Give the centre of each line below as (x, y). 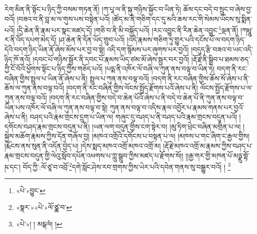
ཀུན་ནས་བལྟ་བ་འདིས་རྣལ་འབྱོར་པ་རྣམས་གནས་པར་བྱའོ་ (177, 107)
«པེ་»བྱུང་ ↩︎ (31, 190)
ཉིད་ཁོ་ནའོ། (18, 59)
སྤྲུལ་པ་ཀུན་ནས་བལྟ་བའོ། (119, 78)
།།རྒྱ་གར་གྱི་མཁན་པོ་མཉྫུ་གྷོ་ (218, 155)
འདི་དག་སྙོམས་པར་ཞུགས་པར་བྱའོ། (148, 49)
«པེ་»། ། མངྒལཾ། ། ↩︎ (39, 223)
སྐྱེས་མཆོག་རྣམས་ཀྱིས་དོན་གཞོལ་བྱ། (47, 136)
